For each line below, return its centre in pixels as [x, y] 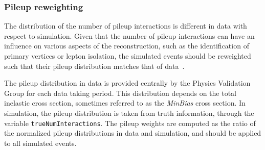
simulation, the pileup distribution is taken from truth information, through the [129, 112]
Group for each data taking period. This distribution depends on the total [120, 93]
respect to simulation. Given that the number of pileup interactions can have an [129, 35]
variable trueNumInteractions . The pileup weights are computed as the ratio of [130, 123]
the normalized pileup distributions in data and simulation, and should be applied [133, 133]
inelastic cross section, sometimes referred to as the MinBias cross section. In [125, 103]
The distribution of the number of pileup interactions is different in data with [126, 26]
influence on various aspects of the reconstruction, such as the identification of [127, 46]
